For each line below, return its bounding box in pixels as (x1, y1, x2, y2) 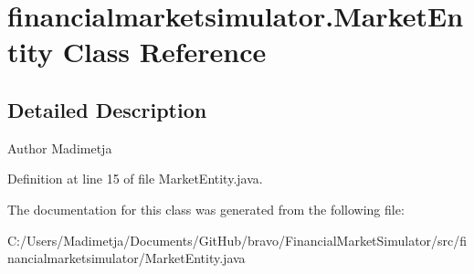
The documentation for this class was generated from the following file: (7, 199, 405, 218)
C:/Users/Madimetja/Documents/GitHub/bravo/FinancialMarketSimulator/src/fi (7, 230, 468, 249)
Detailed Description (7, 95, 207, 123)
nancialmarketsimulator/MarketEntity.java (7, 248, 246, 268)
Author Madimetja (7, 138, 112, 157)
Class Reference (62, 33, 267, 70)
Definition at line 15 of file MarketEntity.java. (7, 169, 263, 188)
